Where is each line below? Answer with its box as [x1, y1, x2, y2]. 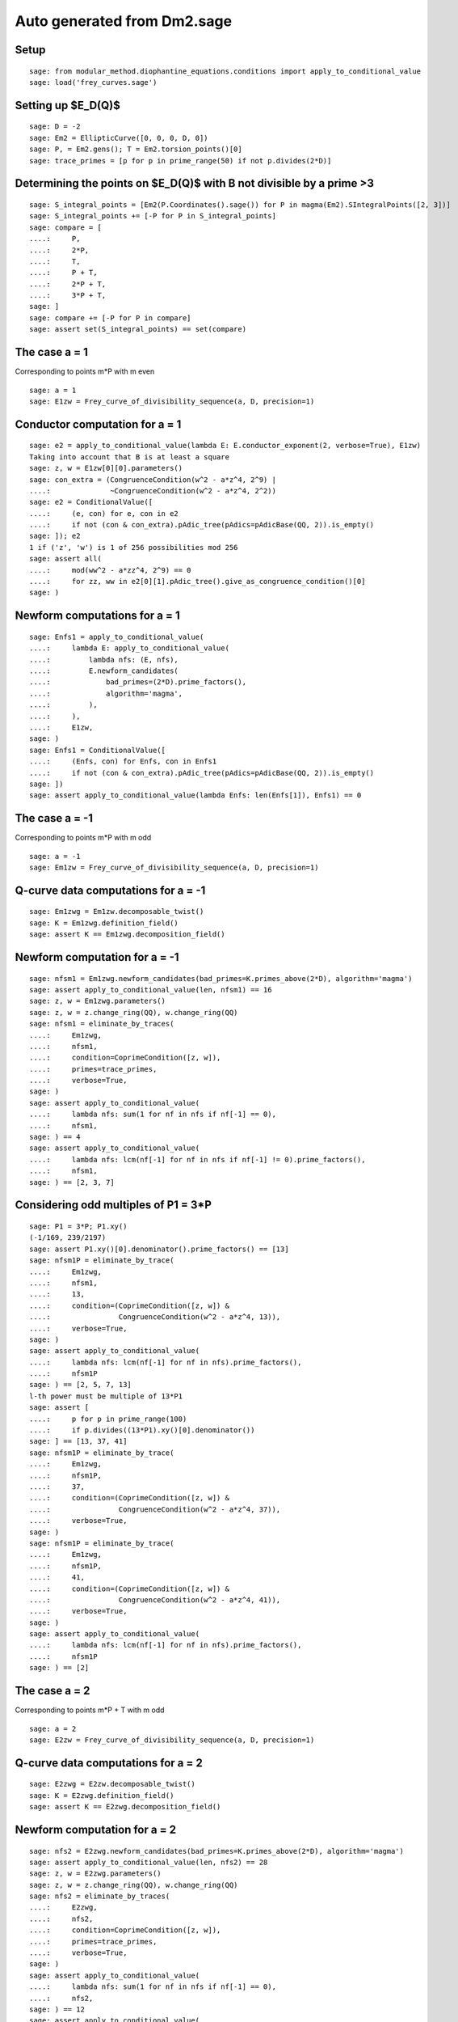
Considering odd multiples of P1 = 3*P [15, 1198, 212, 1212]
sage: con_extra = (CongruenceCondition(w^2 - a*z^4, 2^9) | [29, 475, 276, 484]
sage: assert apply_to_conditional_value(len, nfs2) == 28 [29, 1857, 268, 1867]
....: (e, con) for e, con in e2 [29, 509, 179, 518]
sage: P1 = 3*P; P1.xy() [29, 1222, 128, 1231]
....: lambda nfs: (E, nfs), [29, 655, 179, 664]
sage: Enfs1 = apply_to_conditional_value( [29, 632, 204, 641]
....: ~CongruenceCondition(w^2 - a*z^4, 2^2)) [29, 486, 276, 495]
